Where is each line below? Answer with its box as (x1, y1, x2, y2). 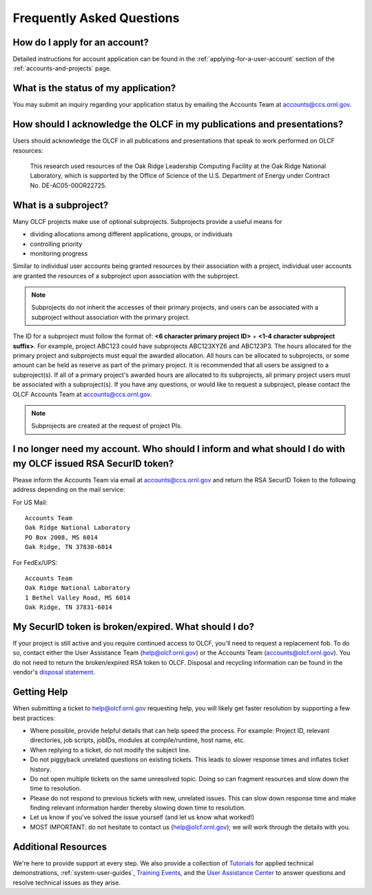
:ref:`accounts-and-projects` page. (12, 64, 112, 72)
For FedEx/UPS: (12, 558, 58, 566)
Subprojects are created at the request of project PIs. (31, 422, 183, 430)
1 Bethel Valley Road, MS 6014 (25, 593, 131, 601)
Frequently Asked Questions (12, 10, 180, 25)
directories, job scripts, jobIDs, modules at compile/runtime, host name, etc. (30, 736, 245, 744)
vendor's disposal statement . (12, 668, 96, 677)
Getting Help (12, 686, 68, 698)
